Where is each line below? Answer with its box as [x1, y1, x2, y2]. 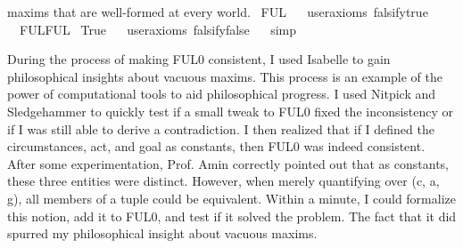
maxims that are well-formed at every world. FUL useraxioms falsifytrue [7, 3, 428, 20]
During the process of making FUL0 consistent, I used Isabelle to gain [7, 50, 391, 68]
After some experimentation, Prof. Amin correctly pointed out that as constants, [7, 154, 449, 172]
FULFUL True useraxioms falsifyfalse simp [19, 20, 297, 38]
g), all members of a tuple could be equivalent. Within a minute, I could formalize [7, 188, 456, 207]
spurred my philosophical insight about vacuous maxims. [7, 224, 318, 243]
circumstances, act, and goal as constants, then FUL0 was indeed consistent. [7, 137, 426, 156]
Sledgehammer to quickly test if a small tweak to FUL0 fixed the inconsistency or [7, 101, 454, 120]
